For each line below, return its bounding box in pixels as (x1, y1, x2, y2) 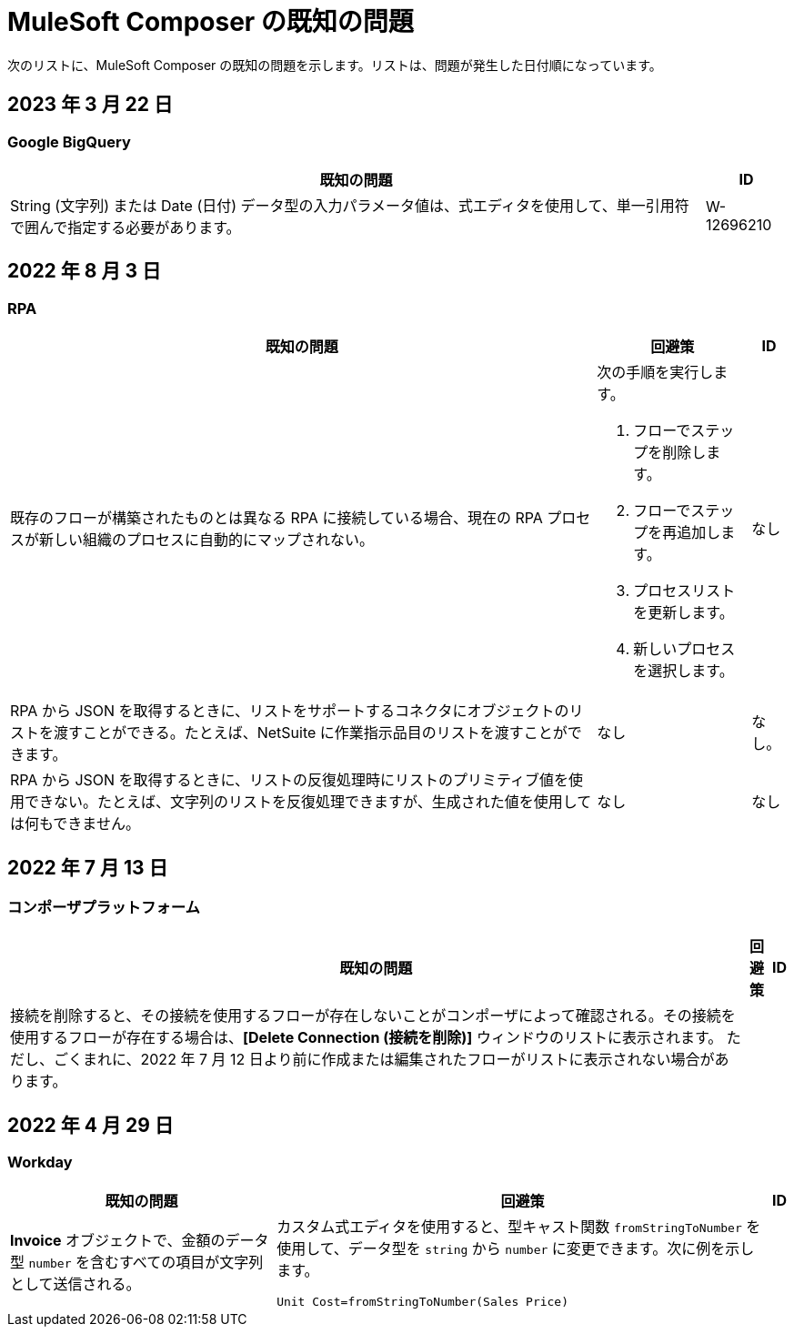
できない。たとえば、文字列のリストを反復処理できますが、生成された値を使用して (25, 793, 592, 812)
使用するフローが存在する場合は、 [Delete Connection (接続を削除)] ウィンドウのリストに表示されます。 (10, 1028, 723, 1047)
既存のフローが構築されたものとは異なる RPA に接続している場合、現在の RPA (10, 509, 543, 528)
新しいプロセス (633, 640, 736, 659)
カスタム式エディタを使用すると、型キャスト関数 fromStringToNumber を (276, 1217, 761, 1236)
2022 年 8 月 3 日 (7, 259, 161, 283)
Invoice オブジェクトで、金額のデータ (10, 1231, 269, 1250)
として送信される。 (10, 1275, 141, 1294)
